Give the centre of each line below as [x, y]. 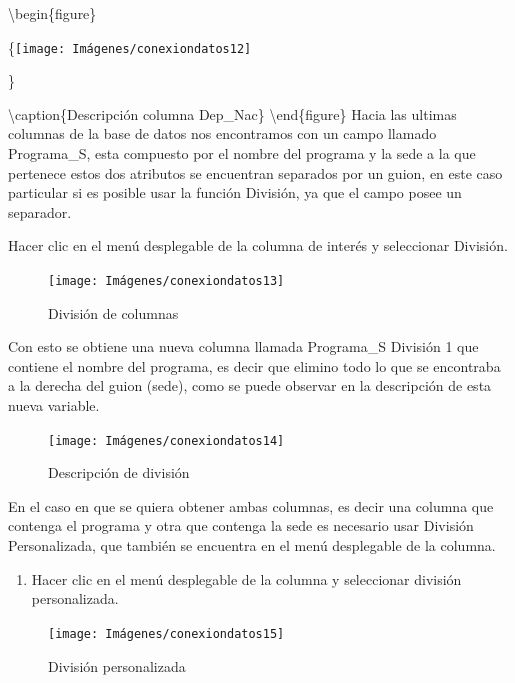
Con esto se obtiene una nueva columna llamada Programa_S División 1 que [243, 346]
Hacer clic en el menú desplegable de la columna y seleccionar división [246, 578]
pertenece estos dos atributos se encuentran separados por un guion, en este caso [255, 172]
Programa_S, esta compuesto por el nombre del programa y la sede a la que [242, 153]
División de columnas [113, 312]
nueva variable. [54, 405]
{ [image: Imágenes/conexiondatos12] [130, 46]
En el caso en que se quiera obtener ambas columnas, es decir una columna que [251, 505]
